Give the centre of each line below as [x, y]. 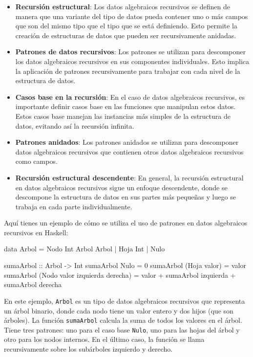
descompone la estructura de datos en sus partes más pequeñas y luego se [126, 197]
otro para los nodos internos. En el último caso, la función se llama [104, 339]
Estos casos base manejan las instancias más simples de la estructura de [123, 116]
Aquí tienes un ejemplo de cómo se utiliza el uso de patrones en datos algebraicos [126, 223]
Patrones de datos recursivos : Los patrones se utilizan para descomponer [131, 52]
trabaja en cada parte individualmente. [74, 206]
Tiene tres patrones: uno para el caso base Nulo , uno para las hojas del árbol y [122, 329]
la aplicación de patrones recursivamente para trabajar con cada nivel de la [128, 71]
